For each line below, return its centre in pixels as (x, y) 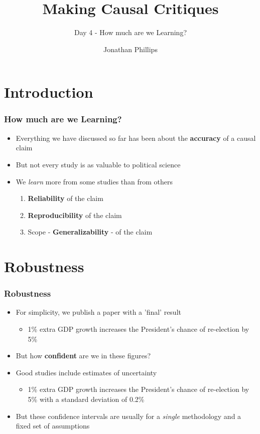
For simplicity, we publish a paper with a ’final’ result (98, 312)
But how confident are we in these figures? (83, 356)
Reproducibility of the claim (75, 215)
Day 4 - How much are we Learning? (131, 32)
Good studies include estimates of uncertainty (86, 372)
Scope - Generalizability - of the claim (90, 232)
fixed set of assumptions (53, 426)
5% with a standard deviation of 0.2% (86, 399)
